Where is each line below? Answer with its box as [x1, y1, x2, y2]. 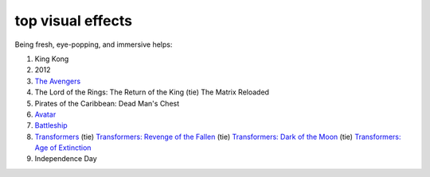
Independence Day [34, 154, 97, 164]
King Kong [34, 54, 69, 63]
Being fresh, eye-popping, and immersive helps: [14, 40, 173, 49]
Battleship [34, 121, 68, 130]
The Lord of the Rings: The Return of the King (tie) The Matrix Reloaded [34, 87, 270, 97]
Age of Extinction [34, 143, 92, 152]
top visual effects [14, 12, 133, 29]
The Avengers [34, 76, 81, 86]
